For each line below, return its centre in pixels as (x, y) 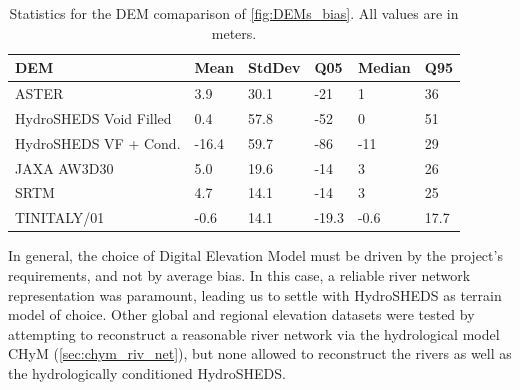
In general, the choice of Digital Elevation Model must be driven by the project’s (255, 255)
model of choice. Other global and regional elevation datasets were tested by (241, 314)
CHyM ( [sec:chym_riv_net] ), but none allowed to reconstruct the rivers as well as (260, 353)
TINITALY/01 (60, 217)
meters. (234, 32)
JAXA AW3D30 (64, 167)
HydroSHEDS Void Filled (93, 117)
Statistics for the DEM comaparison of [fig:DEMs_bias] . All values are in (234, 13)
